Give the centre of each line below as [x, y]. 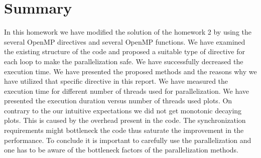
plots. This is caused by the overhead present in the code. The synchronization [125, 120]
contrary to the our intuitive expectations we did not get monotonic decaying [123, 110]
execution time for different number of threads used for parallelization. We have [127, 91]
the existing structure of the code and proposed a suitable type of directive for [125, 51]
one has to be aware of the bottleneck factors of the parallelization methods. [121, 150]
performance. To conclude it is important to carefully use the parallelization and [128, 140]
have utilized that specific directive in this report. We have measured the [116, 81]
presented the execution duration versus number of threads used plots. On [118, 101]
